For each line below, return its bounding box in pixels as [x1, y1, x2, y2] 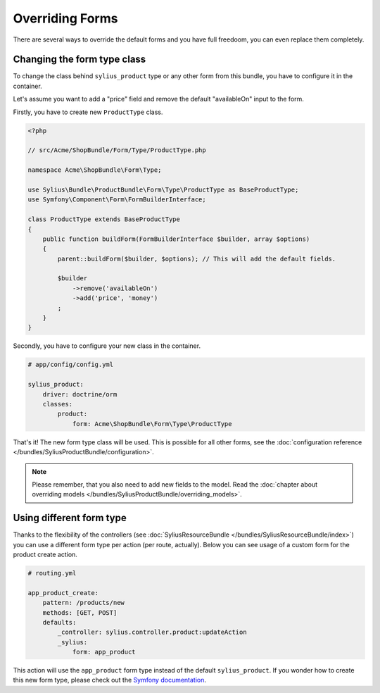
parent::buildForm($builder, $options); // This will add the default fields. [57, 254, 336, 263]
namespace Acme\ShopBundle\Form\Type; [27, 166, 162, 174]
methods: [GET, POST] [42, 608, 118, 616]
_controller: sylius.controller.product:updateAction [57, 628, 247, 637]
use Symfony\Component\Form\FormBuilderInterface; [27, 196, 207, 204]
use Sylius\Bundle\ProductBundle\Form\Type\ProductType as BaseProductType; [27, 185, 299, 194]
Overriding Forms [13, 11, 118, 26]
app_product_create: [27, 589, 99, 597]
